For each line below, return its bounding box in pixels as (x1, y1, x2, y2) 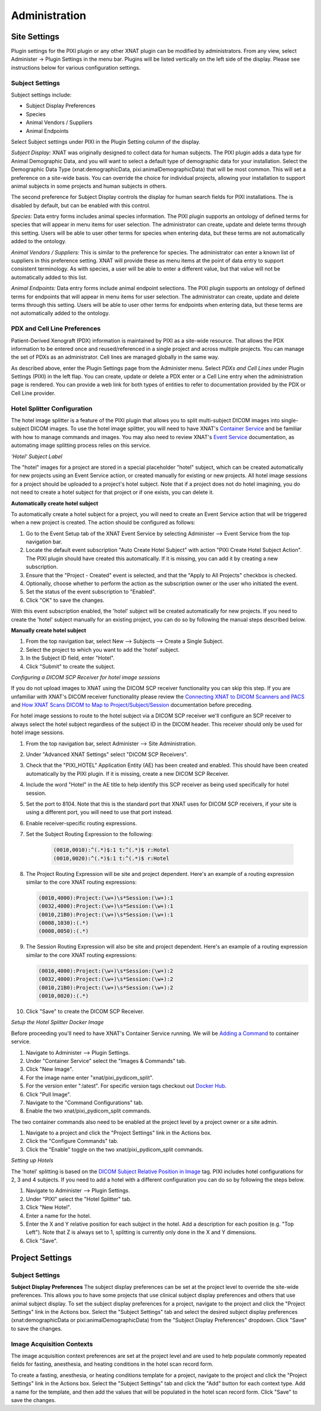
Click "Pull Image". (26, 1090, 71, 1098)
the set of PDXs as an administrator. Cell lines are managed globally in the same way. (11, 353, 219, 360)
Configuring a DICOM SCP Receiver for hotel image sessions (11, 673, 160, 680)
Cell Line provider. (11, 389, 56, 396)
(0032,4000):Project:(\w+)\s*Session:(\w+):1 (38, 903, 174, 910)
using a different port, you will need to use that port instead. (26, 809, 173, 816)
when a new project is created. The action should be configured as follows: (11, 519, 196, 526)
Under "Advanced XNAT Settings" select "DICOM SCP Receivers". (26, 751, 188, 758)
